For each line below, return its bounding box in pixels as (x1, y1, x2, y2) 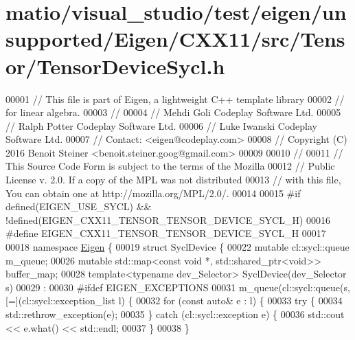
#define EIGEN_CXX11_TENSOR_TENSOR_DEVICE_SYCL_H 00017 (5, 226, 326, 240)
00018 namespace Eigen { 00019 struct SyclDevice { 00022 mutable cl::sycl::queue (5, 240, 350, 254)
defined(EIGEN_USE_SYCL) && (5, 199, 152, 214)
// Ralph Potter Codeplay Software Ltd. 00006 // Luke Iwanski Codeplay (5, 118, 317, 133)
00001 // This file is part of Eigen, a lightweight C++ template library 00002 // (5, 91, 345, 106)
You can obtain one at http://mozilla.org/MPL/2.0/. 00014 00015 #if (5, 185, 301, 200)
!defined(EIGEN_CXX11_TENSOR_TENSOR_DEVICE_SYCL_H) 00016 (5, 212, 331, 227)
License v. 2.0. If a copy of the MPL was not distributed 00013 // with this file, (5, 172, 341, 187)
